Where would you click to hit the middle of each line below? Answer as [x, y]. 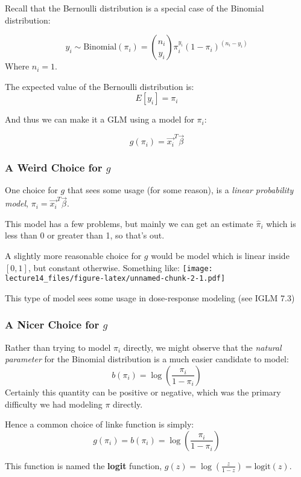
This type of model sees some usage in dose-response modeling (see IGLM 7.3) [150, 297]
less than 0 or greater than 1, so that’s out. [85, 235]
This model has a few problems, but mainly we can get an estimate [129, 223]
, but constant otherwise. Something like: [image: [120, 267]
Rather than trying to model [58, 347]
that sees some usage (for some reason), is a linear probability [180, 190]
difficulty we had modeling [54, 404]
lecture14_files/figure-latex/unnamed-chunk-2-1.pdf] [115, 279]
